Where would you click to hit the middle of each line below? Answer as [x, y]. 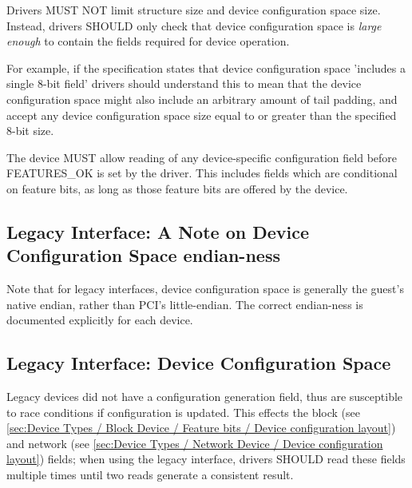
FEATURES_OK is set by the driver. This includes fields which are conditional [202, 173]
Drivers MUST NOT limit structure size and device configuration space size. [194, 10]
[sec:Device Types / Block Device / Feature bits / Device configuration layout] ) [201, 428]
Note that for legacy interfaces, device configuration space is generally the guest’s [205, 289]
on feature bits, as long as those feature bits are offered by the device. [177, 188]
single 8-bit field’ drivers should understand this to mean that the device [184, 83]
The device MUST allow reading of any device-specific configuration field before [202, 157]
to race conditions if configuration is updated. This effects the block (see [184, 412]
